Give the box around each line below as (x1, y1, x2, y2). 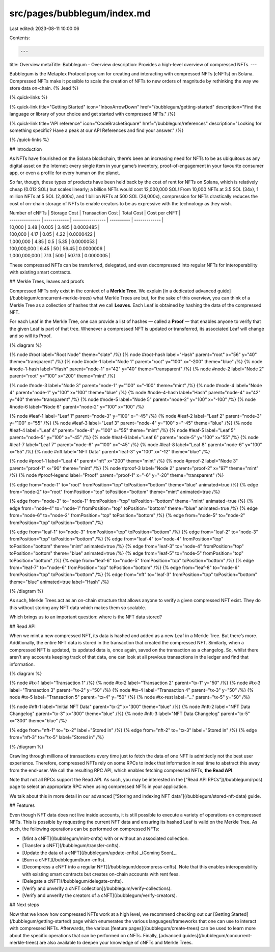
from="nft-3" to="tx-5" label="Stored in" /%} (9, 734, 104, 741)
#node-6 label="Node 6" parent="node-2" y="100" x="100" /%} (9, 403, 145, 410)
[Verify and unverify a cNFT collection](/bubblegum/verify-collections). (22, 885, 172, 891)
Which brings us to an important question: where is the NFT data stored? (9, 614, 162, 620)
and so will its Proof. (9, 333, 52, 339)
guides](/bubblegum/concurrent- (182, 932, 252, 938)
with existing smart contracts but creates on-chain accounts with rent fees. (22, 871, 180, 877)
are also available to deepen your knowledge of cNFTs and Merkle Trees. (39, 940, 193, 946)
